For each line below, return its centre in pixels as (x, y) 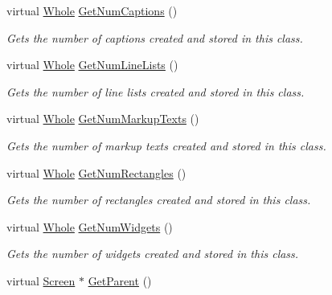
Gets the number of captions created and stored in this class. (155, 37)
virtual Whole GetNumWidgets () (90, 226)
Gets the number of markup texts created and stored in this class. (166, 145)
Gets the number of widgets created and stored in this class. (153, 254)
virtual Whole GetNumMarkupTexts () (103, 119)
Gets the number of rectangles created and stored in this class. (159, 200)
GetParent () (120, 280)
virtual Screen (41, 280)
